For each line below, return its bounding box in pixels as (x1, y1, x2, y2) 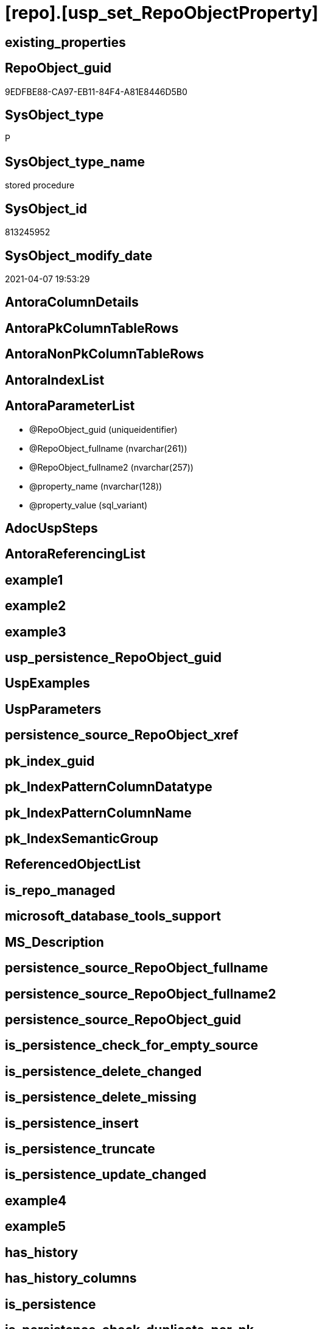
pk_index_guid (5, 753, 95, 769)
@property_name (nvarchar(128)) (29, 480, 163, 491)
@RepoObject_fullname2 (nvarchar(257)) (29, 461, 194, 472)
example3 (5, 624, 66, 640)
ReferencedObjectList (5, 857, 141, 872)
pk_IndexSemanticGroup (5, 830, 159, 846)
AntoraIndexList (5, 372, 105, 388)
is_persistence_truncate (5, 1141, 155, 1157)
